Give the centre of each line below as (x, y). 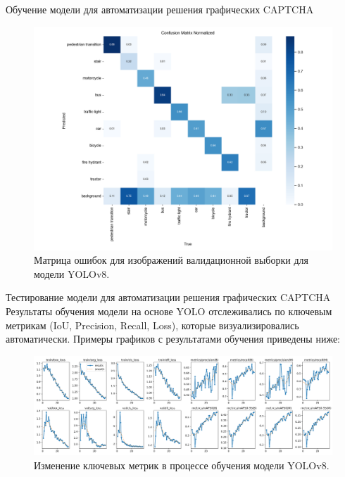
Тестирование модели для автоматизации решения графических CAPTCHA (168, 297)
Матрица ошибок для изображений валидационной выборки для (171, 260)
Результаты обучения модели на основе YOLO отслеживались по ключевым (169, 311)
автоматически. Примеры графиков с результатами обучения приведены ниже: (173, 339)
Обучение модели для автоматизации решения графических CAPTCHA (160, 9)
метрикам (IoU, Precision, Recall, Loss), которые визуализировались (152, 325)
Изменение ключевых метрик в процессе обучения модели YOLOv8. (182, 465)
